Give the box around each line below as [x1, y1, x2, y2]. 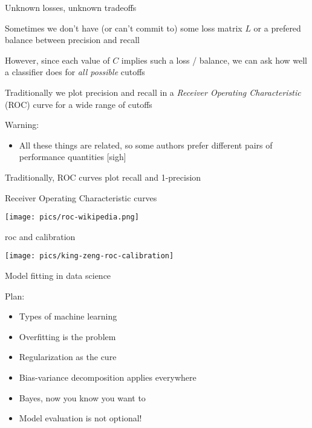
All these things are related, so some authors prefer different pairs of [19, 138, 273, 151]
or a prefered [253, 21, 301, 34]
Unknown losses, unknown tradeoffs [5, 1, 137, 13]
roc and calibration [5, 230, 76, 242]
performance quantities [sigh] [19, 150, 126, 163]
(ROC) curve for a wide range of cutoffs [5, 98, 152, 110]
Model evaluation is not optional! [19, 412, 142, 424]
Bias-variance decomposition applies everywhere [19, 371, 197, 383]
